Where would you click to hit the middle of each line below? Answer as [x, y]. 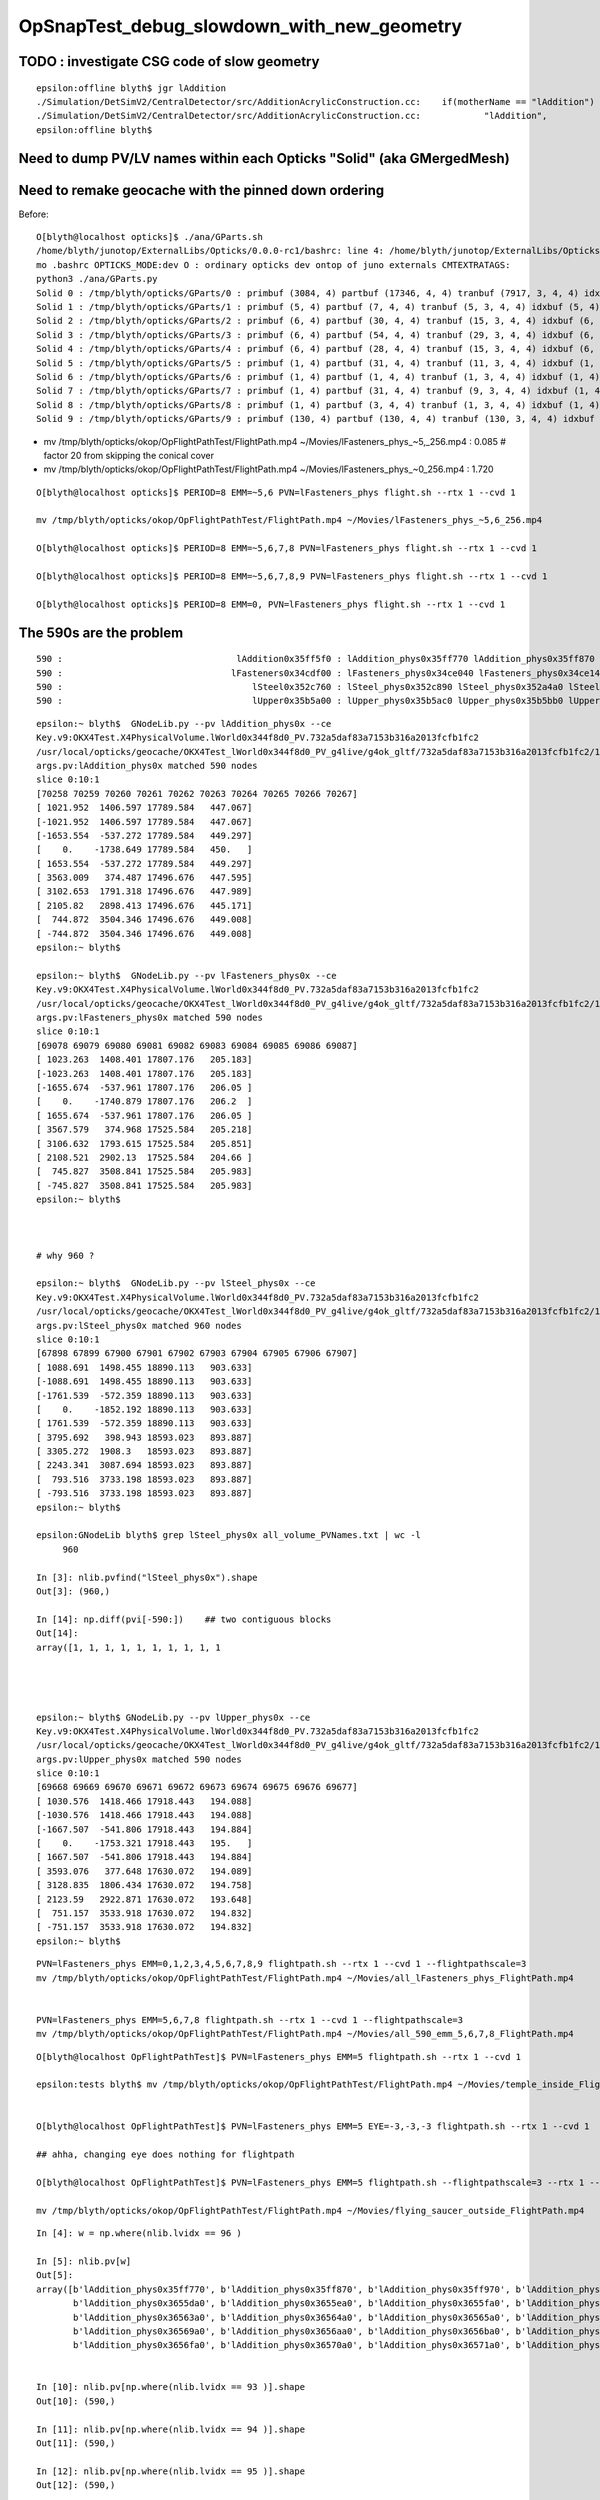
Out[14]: [57, 1633]
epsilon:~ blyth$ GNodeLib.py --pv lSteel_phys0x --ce [176, 1283]
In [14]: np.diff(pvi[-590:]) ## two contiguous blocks [184, 1619]
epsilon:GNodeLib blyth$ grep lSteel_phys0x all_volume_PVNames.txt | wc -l [229, 1535]
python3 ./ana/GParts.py [97, 279]
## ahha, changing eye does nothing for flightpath [165, 2154]
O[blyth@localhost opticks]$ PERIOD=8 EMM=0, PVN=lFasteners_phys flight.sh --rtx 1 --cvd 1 [271, 604]
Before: [33, 214]
